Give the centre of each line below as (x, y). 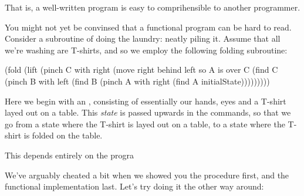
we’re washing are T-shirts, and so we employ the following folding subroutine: (146, 50)
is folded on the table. (63, 135)
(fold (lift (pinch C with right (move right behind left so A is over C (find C (141, 70)
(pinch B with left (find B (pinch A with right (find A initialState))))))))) (137, 81)
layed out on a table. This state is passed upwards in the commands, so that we (148, 112)
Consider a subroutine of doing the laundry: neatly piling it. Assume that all (143, 38)
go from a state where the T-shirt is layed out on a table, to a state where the (145, 124)
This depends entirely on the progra (70, 155)
